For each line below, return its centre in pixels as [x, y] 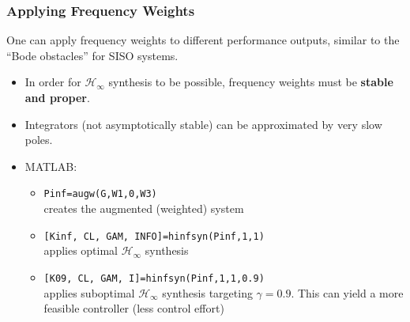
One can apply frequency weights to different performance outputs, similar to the [203, 40]
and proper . [57, 97]
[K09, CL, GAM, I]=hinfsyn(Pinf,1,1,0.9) [154, 278]
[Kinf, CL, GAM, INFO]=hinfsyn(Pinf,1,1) [154, 236]
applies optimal [81, 250]
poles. [39, 140]
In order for [53, 82]
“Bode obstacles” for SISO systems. [92, 55]
